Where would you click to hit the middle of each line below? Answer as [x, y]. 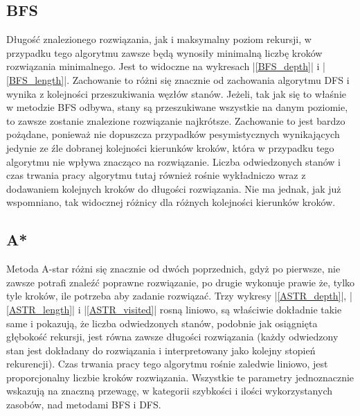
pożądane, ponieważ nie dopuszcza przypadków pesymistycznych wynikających [173, 134]
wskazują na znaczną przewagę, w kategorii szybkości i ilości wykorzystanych [170, 391]
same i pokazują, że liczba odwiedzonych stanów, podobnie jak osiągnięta [162, 323]
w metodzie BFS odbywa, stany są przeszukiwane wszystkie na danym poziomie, [177, 107]
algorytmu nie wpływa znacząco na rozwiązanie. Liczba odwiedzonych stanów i [173, 161]
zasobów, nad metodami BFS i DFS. [84, 405]
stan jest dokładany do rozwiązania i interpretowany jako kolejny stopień [161, 350]
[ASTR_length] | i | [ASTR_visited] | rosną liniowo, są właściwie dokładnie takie [174, 309]
